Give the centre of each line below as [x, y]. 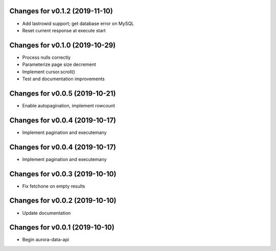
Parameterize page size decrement [59, 64]
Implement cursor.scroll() [49, 72]
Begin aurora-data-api [45, 240]
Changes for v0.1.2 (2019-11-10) [61, 11]
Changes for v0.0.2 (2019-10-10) [63, 201]
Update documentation [47, 213]
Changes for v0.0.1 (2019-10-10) [62, 227]
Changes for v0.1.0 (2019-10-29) [63, 45]
